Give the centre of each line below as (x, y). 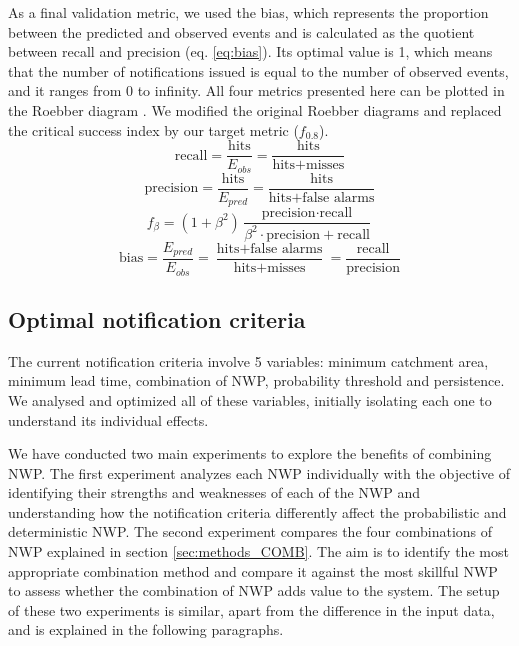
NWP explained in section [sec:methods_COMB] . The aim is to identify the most (258, 551)
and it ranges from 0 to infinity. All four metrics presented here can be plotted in (256, 90)
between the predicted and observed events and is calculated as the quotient (241, 31)
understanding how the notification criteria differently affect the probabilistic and (257, 511)
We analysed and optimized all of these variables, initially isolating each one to (250, 399)
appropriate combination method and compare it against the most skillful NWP (253, 570)
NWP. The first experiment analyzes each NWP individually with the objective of (259, 472)
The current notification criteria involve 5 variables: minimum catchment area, (248, 360)
